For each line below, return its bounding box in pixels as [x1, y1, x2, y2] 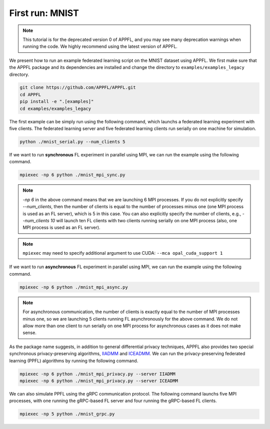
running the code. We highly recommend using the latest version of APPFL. [22, 43, 177, 49]
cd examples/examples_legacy [19, 105, 91, 111]
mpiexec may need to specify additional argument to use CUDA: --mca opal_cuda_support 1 [22, 250, 223, 256]
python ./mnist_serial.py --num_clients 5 [19, 139, 125, 145]
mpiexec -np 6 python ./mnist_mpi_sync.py [19, 172, 125, 178]
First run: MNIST [9, 7, 79, 18]
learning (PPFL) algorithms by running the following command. [9, 358, 138, 364]
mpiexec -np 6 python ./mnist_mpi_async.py [19, 284, 128, 290]
